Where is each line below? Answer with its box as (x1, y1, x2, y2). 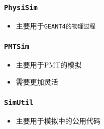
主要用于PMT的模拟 (16, 59, 82, 70)
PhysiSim (4, 3, 38, 11)
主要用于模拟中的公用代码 (16, 115, 100, 126)
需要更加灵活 (16, 76, 58, 86)
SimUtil (4, 98, 34, 107)
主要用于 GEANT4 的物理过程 (16, 20, 96, 30)
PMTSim (4, 42, 30, 51)
